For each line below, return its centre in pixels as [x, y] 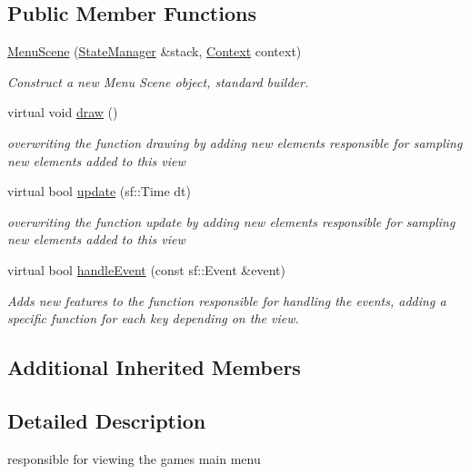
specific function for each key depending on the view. [153, 318]
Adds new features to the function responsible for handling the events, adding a [227, 300]
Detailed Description [107, 420]
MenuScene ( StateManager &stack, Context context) [155, 51]
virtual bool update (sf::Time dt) [100, 191]
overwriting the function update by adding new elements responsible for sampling [231, 221]
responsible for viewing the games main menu [134, 458]
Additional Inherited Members [154, 367]
